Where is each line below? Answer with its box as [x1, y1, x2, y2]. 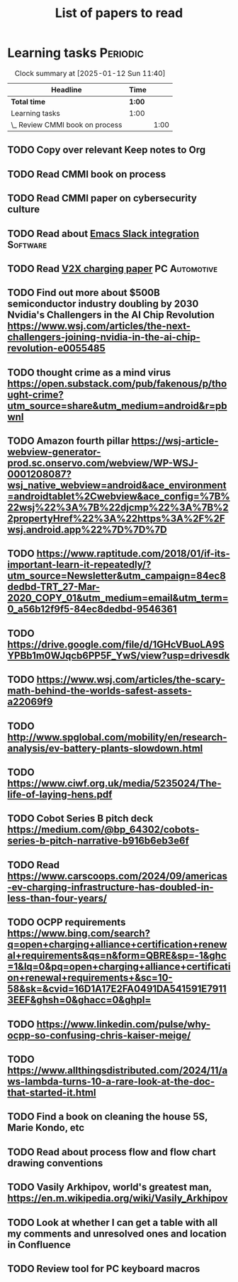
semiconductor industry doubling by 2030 [7, 298, 199, 310]
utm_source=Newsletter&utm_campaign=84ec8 [7, 570, 227, 582]
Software [7, 239, 47, 251]
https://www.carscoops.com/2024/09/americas [7, 870, 228, 882]
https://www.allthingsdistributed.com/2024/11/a [7, 1064, 228, 1076]
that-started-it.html [7, 1086, 96, 1098]
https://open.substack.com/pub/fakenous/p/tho [7, 378, 227, 390]
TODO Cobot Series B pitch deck [7, 813, 154, 825]
